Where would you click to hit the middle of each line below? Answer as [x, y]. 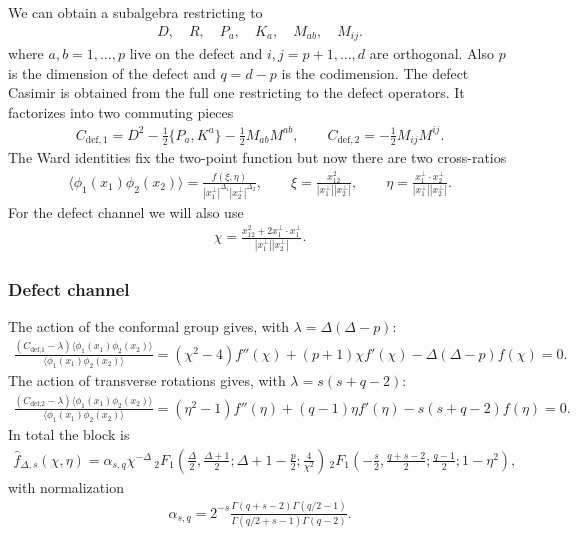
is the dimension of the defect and [112, 72]
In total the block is [69, 434]
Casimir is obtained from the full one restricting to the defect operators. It [236, 92]
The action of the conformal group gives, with [148, 325]
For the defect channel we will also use [126, 211]
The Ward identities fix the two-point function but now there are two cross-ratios [257, 157]
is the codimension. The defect [375, 72]
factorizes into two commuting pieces [121, 111]
